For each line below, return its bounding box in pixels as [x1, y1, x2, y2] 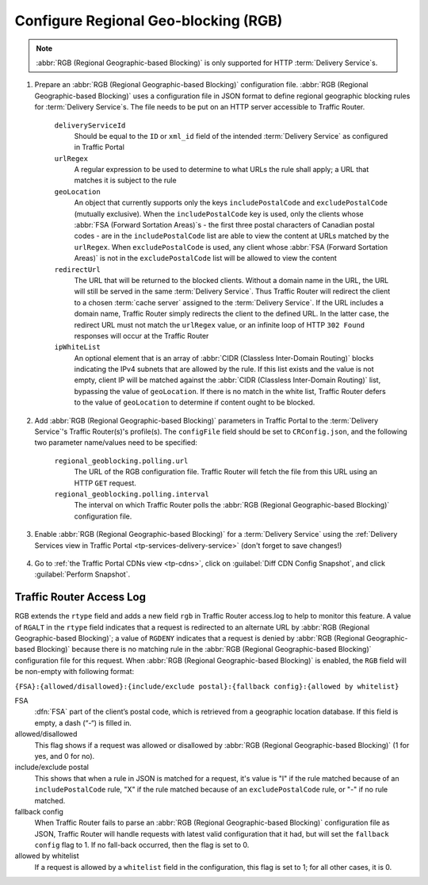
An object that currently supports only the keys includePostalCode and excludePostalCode [74, 198, 388, 208]
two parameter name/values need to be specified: [34, 438, 198, 447]
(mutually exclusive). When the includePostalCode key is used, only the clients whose [74, 209, 364, 218]
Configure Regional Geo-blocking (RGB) [14, 12, 283, 29]
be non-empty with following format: [14, 667, 135, 676]
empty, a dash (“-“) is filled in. [34, 718, 132, 727]
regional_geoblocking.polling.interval [54, 490, 209, 499]
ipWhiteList [54, 343, 101, 352]
